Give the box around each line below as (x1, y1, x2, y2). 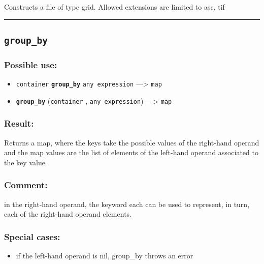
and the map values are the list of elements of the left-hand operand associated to (4, 147, 258, 158)
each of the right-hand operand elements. (4, 209, 131, 219)
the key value (4, 157, 45, 167)
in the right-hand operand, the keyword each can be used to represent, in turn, (4, 198, 250, 209)
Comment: (4, 179, 48, 191)
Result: (4, 117, 34, 130)
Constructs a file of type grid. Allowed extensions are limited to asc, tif (4, 2, 225, 12)
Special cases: (4, 230, 60, 243)
